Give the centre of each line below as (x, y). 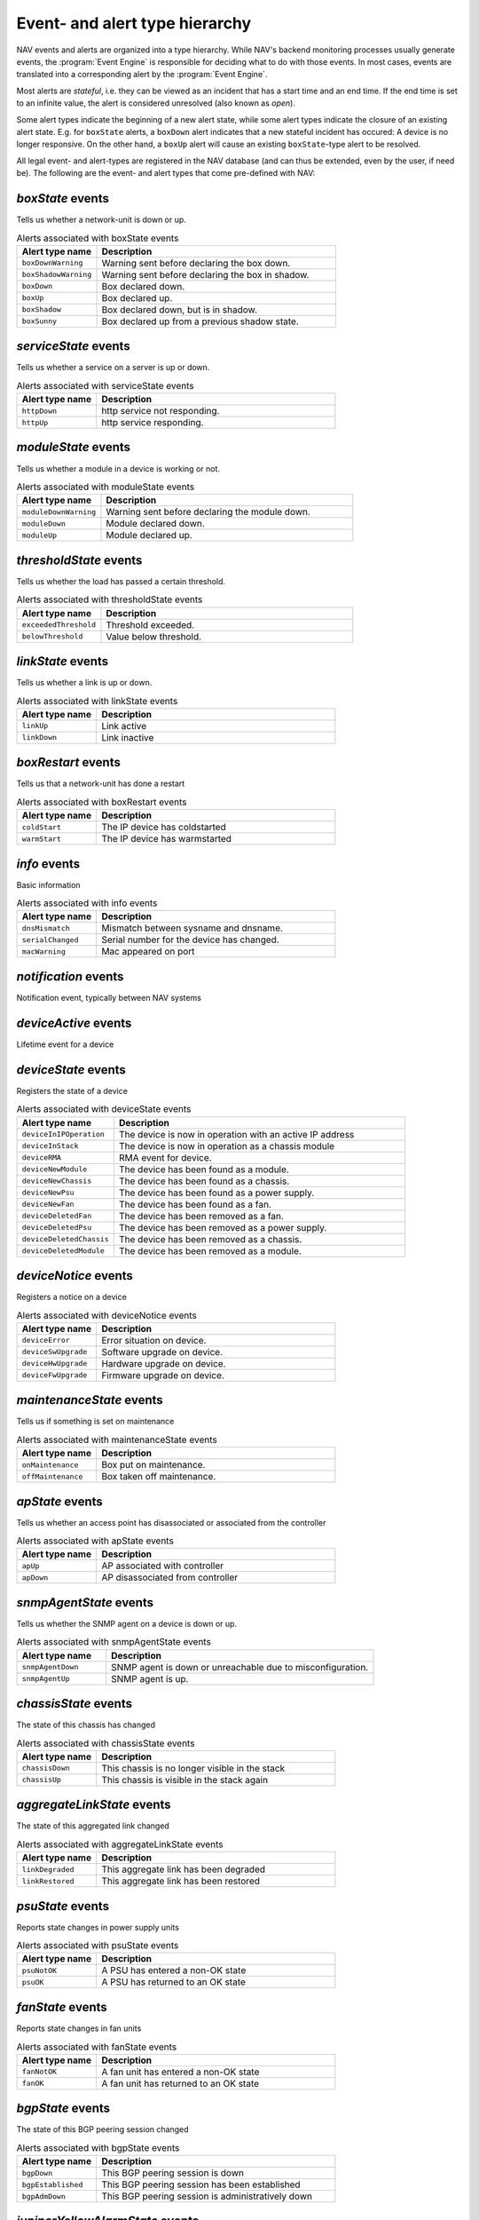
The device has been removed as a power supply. (223, 1227)
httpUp (35, 422)
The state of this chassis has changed (86, 1725)
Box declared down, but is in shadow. (179, 309)
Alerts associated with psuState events (98, 1946)
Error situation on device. (154, 1340)
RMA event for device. (165, 1157)
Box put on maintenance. (153, 1465)
